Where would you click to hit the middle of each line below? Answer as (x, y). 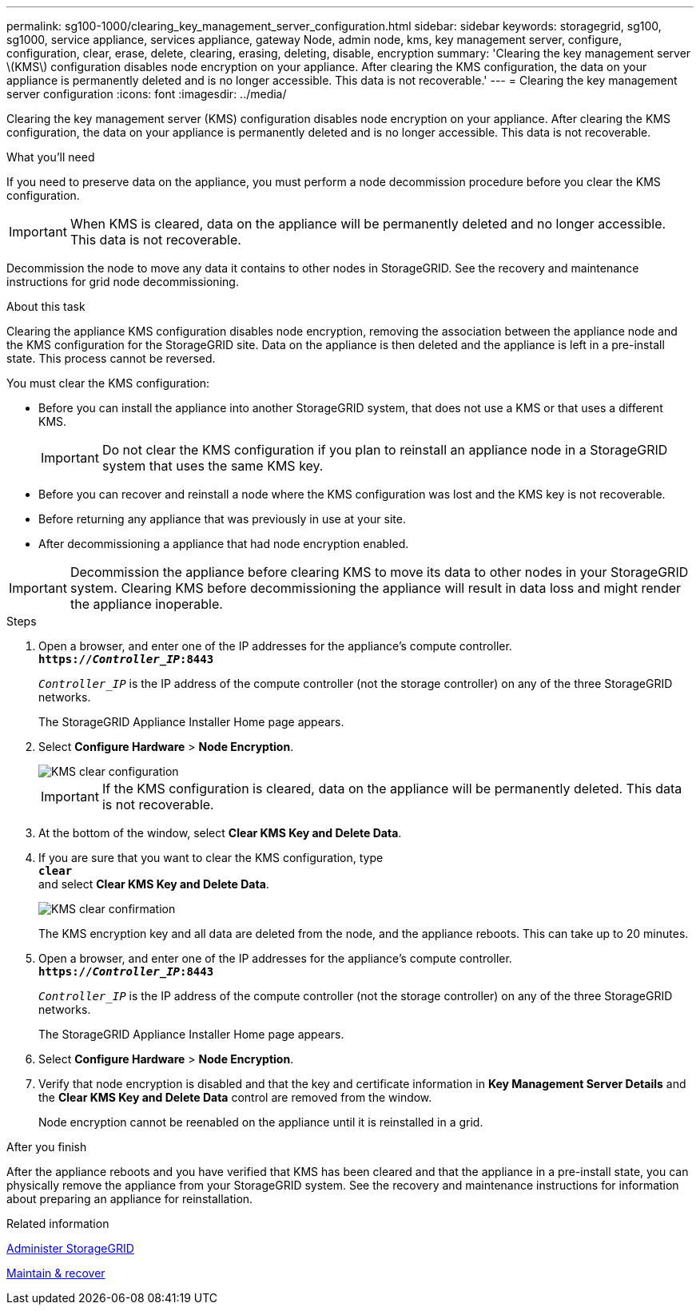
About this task (46, 306)
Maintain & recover (56, 1273)
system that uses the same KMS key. (213, 466)
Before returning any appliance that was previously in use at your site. (222, 519)
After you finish (47, 1147)
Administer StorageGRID (70, 1248)
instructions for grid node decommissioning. (123, 282)
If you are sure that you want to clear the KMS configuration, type (211, 858)
